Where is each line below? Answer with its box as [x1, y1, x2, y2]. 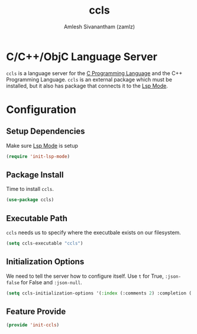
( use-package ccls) [6, 197, 54, 203]
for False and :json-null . [20, 278, 83, 286]
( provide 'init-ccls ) [6, 322, 60, 328]
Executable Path [6, 213, 68, 223]
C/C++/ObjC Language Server [6, 50, 158, 63]
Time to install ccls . [6, 186, 54, 193]
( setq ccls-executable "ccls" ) [6, 241, 83, 247]
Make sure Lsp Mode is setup [6, 142, 79, 149]
